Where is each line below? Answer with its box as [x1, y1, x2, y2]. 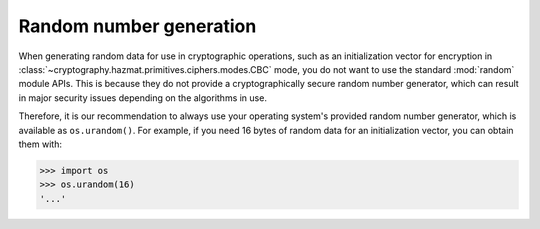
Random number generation [18, 15, 257, 37]
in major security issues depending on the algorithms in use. [18, 91, 267, 104]
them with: [18, 138, 62, 150]
